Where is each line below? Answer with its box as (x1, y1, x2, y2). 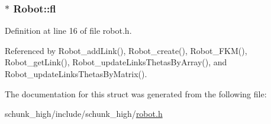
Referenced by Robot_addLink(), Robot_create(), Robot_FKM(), (5, 44, 247, 56)
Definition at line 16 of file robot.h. (5, 24, 132, 37)
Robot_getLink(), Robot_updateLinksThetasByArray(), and (5, 56, 227, 68)
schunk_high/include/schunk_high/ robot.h (5, 107, 163, 120)
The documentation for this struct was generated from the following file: (5, 87, 267, 100)
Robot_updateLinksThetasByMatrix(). (5, 68, 147, 80)
